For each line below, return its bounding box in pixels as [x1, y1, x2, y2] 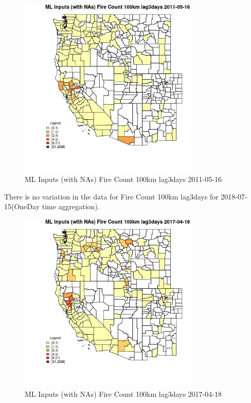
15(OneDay [4, 201, 40, 212]
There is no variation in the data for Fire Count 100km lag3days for [4, 191, 219, 201]
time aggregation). [42, 201, 100, 212]
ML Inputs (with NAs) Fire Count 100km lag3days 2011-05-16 [25, 174, 222, 185]
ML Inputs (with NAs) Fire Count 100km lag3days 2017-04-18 [25, 388, 222, 399]
